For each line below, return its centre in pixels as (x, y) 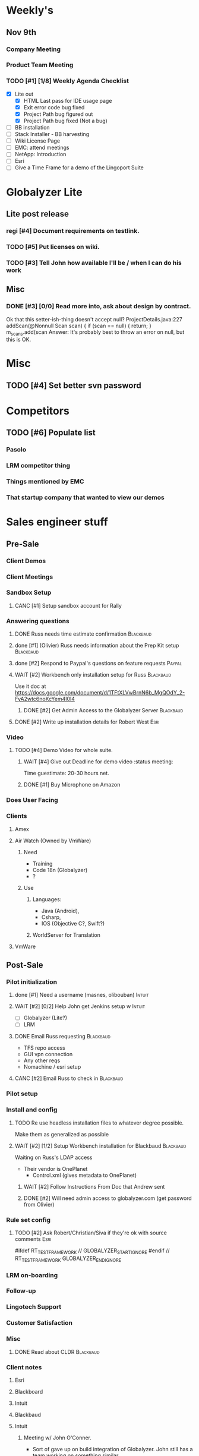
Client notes (24, 1367)
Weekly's (30, 10)
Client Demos (26, 561)
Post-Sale (25, 965)
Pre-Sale (23, 544)
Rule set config (29, 1220)
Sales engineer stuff (57, 522)
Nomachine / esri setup (52, 1067)
